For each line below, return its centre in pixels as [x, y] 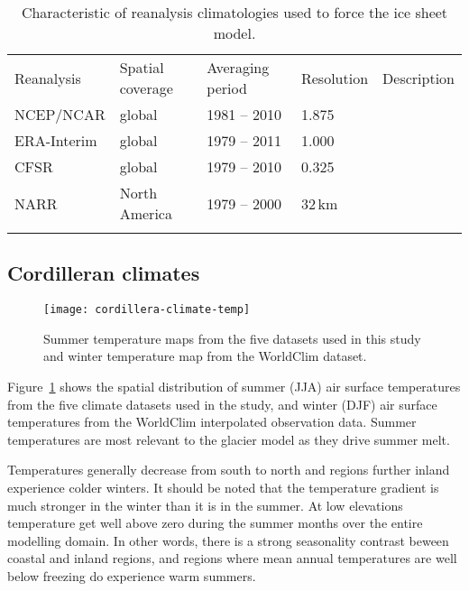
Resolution [335, 78]
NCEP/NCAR [60, 114]
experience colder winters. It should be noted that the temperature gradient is [223, 488]
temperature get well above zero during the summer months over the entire [215, 523]
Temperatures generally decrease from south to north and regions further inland [229, 470]
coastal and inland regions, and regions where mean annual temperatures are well [232, 558]
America [146, 213]
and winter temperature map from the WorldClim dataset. [205, 356]
